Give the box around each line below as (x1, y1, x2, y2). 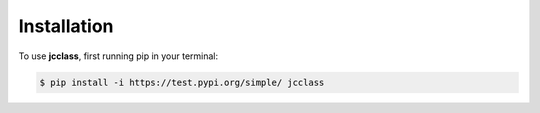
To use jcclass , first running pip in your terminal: (18, 50, 219, 62)
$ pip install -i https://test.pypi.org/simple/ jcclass (39, 76, 325, 88)
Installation (18, 15, 114, 37)
